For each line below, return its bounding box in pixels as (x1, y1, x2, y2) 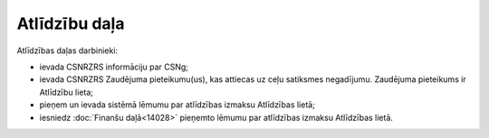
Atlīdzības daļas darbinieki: (16, 45, 118, 56)
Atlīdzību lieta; (39, 87, 94, 97)
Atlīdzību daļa (16, 14, 125, 33)
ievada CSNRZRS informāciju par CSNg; (39, 61, 189, 72)
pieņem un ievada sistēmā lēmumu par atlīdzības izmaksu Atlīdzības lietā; (39, 99, 316, 110)
